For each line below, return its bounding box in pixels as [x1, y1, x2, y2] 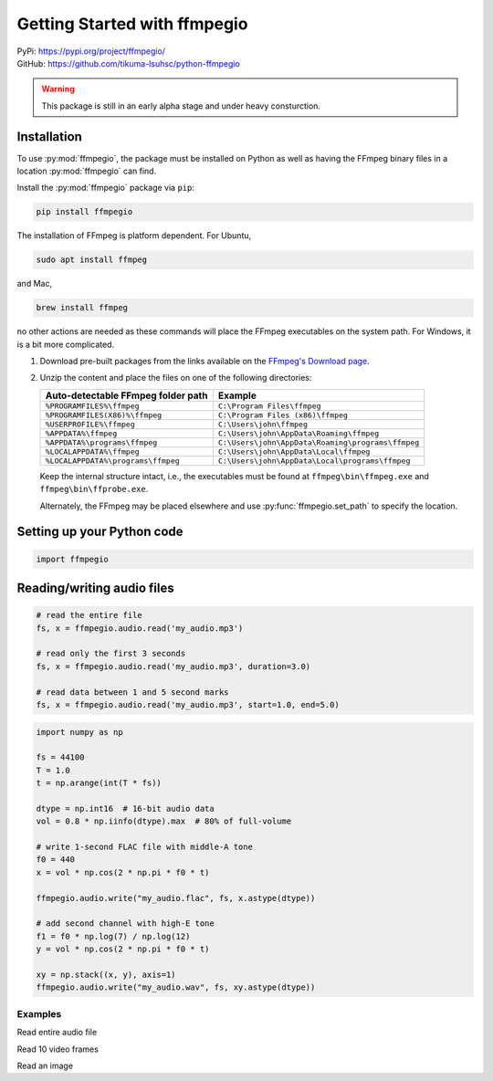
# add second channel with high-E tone [36, 918, 215, 929]
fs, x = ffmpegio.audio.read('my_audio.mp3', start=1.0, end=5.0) [36, 699, 340, 709]
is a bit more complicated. [16, 339, 115, 350]
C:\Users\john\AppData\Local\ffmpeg [217, 446, 371, 457]
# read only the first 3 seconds [36, 648, 186, 659]
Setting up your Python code [16, 524, 184, 540]
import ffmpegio [36, 553, 110, 564]
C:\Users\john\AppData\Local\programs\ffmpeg [217, 456, 411, 466]
